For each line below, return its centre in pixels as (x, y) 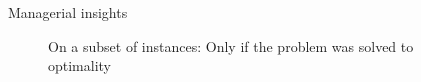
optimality (80, 65)
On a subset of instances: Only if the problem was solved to (231, 45)
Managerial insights (68, 12)
